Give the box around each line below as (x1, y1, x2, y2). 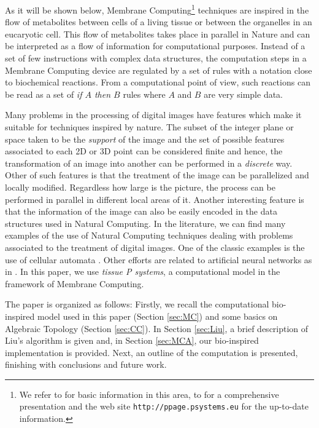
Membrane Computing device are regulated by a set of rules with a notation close (5, 63, 312, 76)
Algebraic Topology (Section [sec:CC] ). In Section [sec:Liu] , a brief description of (5, 322, 309, 335)
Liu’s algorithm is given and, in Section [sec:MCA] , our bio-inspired (5, 334, 259, 347)
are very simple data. (204, 87, 283, 100)
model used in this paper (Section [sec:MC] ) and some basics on (37, 309, 278, 322)
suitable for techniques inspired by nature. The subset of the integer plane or (5, 121, 294, 133)
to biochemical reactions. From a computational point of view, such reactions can (5, 76, 310, 89)
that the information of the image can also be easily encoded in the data (5, 205, 277, 218)
